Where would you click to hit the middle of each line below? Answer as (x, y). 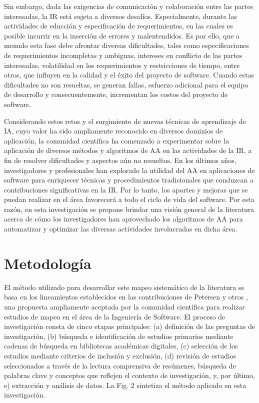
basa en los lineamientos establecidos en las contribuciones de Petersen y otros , (126, 297)
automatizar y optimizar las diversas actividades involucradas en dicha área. (121, 229)
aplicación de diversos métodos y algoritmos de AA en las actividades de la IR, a (128, 150)
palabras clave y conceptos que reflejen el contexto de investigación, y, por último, (129, 375)
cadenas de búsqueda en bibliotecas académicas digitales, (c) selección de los (121, 346)
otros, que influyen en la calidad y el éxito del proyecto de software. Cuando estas (129, 75)
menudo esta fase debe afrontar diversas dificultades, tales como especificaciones (126, 45)
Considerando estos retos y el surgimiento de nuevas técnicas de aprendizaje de (125, 121)
